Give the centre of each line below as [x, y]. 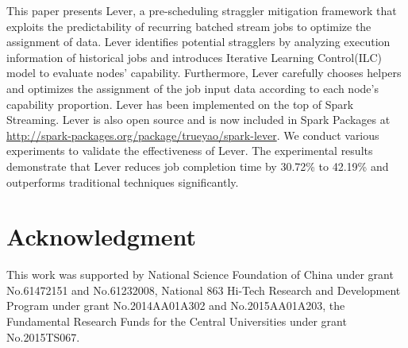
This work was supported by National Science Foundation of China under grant [200, 275]
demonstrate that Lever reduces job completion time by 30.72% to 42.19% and [198, 166]
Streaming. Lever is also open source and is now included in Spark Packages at [198, 120]
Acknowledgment [101, 236]
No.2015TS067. [43, 336]
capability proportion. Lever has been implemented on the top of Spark [180, 104]
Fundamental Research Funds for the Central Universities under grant [177, 321]
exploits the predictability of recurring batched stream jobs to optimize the [189, 26]
